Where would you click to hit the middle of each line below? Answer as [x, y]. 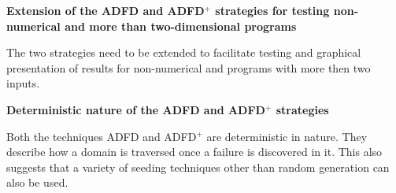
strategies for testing [272, 10]
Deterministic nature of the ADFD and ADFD [136, 109]
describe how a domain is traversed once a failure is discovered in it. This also [194, 152]
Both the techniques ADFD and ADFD [102, 136]
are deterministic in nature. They [287, 136]
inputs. [23, 83]
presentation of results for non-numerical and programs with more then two [189, 67]
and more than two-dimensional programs [181, 26]
